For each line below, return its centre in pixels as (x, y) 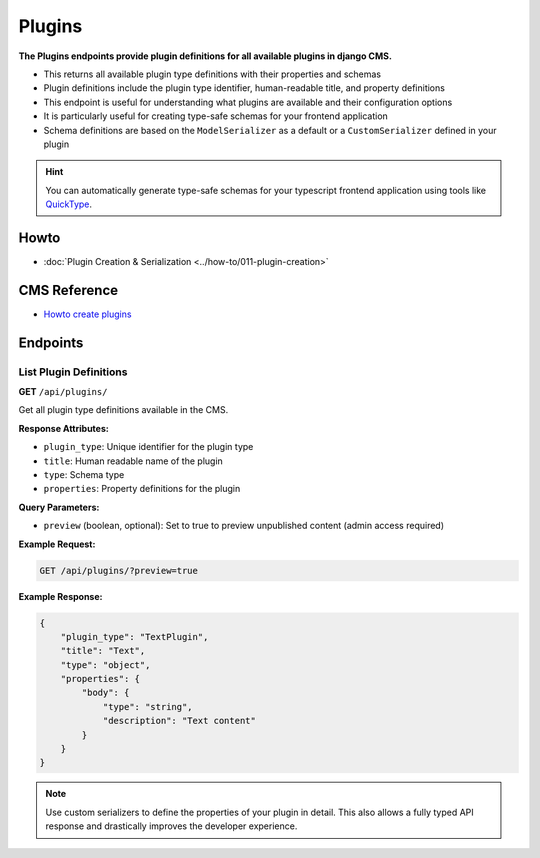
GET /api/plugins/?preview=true (119, 570)
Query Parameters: (59, 507)
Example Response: (60, 596)
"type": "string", (148, 706)
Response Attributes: (63, 428)
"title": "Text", (103, 651)
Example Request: (57, 544)
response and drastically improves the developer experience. (171, 826)
